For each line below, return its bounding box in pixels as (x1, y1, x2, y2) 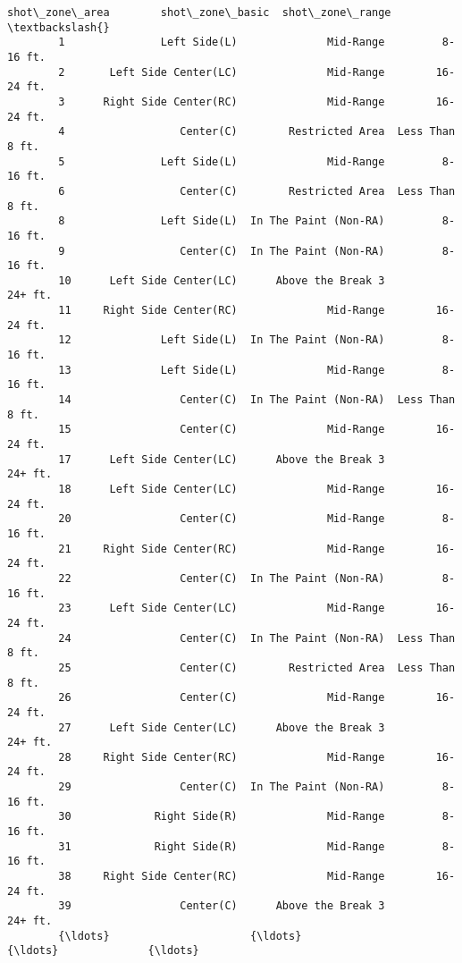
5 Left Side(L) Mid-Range (58, 155, 385, 168)
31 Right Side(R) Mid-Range (58, 840, 385, 853)
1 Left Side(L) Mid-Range (58, 36, 385, 49)
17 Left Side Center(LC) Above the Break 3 (58, 452, 385, 466)
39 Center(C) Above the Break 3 (58, 900, 385, 913)
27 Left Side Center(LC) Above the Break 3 (58, 721, 385, 734)
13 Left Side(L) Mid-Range (58, 363, 385, 376)
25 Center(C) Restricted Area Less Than (58, 661, 456, 674)
